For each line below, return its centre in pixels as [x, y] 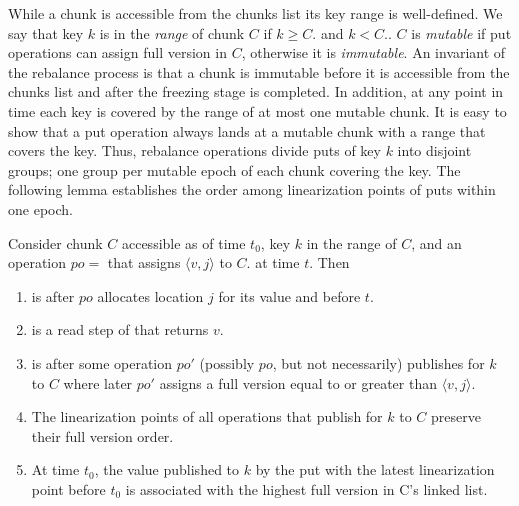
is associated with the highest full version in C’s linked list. [306, 488]
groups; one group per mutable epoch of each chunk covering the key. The [234, 169]
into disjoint [434, 150]
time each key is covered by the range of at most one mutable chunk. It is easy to [257, 110]
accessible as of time [183, 242]
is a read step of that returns [120, 329]
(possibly [227, 362]
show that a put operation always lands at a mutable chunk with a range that [247, 130]
